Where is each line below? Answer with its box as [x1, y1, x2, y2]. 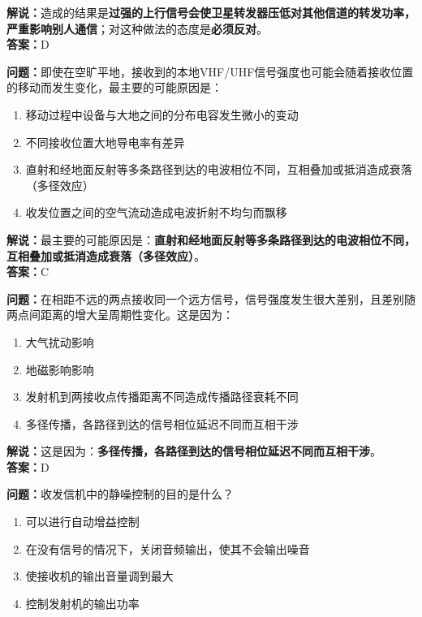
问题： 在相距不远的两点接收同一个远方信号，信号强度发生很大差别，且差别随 [6, 290, 416, 307]
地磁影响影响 [25, 360, 94, 378]
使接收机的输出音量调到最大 [25, 567, 174, 585]
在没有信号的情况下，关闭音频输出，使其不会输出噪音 [25, 540, 310, 557]
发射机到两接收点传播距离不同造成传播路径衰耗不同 [25, 388, 299, 405]
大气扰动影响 [25, 333, 94, 350]
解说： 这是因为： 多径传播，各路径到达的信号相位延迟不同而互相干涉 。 [6, 442, 381, 460]
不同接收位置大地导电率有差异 [25, 133, 185, 150]
